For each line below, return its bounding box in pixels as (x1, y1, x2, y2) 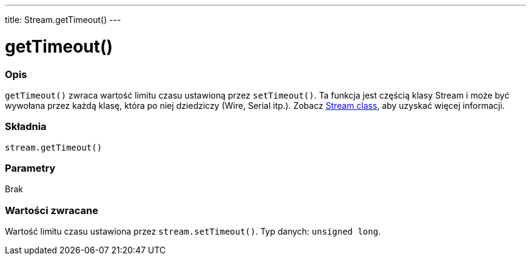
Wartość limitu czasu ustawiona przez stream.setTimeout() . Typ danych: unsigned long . (5, 226, 381, 237)
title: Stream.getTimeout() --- (5, 15, 121, 25)
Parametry (5, 162, 56, 174)
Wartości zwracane (5, 204, 98, 216)
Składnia (5, 120, 47, 133)
